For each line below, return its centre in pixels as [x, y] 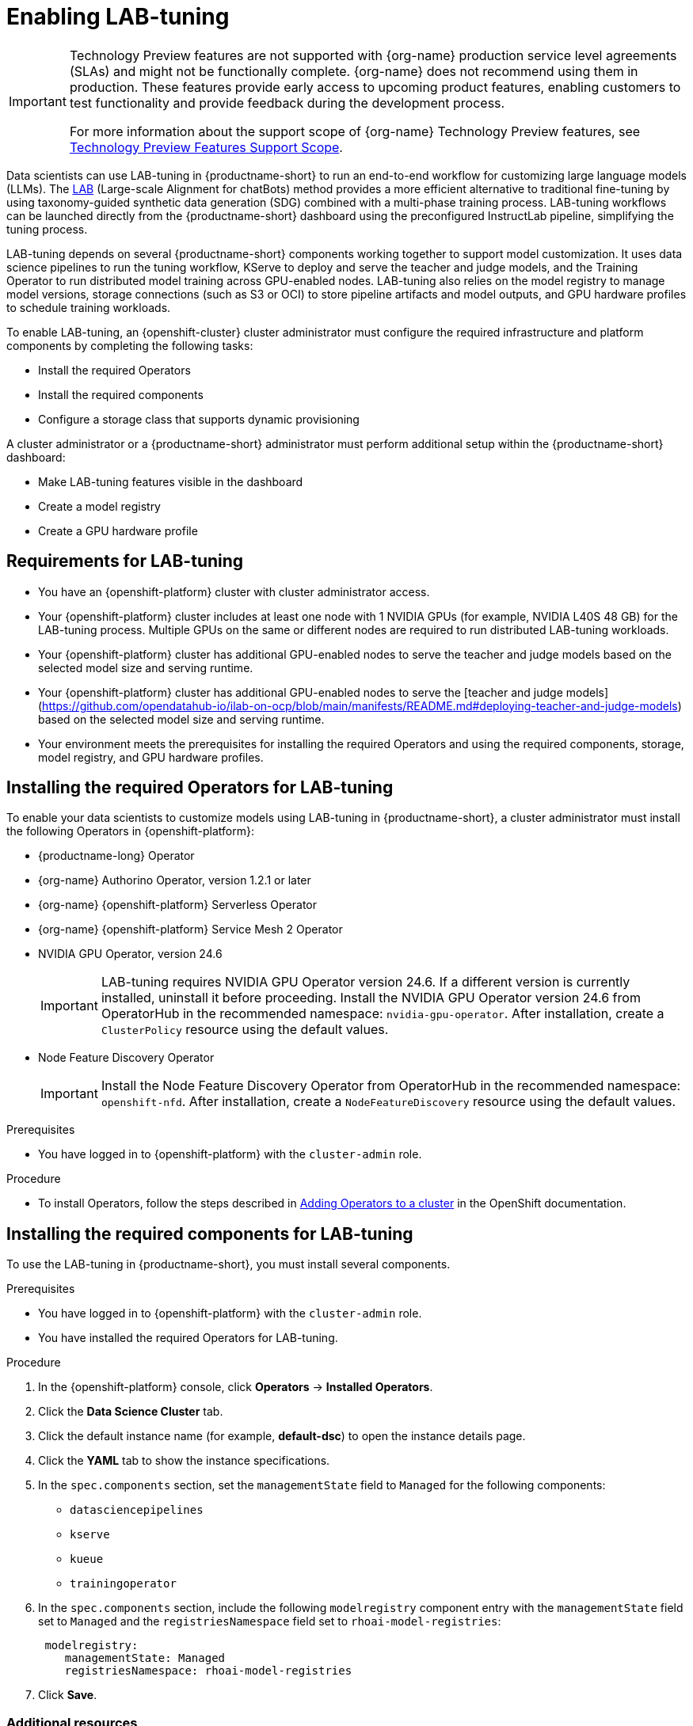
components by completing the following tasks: [130, 345]
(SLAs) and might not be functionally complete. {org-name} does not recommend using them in [354, 71]
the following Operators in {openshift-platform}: [130, 831]
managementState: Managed [145, 1658]
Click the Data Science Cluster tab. [131, 1412]
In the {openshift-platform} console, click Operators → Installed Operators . [236, 1387]
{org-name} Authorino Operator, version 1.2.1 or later [175, 880]
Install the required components [121, 394]
